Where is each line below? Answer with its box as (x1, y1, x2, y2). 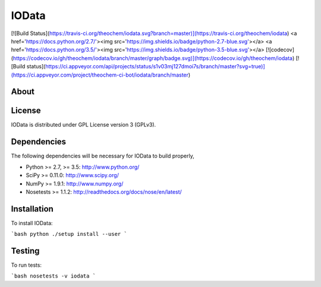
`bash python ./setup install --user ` (11, 231, 127, 238)
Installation (11, 204, 53, 214)
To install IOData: (11, 219, 53, 226)
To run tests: (11, 261, 42, 269)
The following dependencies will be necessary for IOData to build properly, (11, 152, 194, 160)
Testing (11, 246, 40, 256)
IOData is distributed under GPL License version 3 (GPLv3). (11, 121, 156, 128)
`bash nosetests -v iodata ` (11, 273, 96, 279)
